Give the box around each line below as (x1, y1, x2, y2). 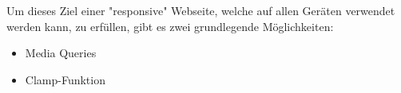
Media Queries (25, 45, 97, 61)
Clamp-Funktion (25, 71, 105, 87)
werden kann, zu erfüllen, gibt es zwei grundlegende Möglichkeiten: (6, 17, 334, 34)
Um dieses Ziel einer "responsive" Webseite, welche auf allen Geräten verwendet (6, 2, 395, 18)
